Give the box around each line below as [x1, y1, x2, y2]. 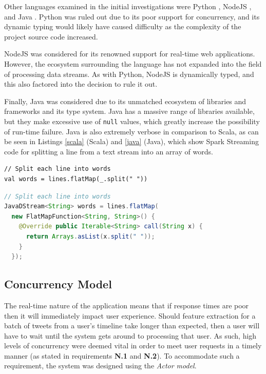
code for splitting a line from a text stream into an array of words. [4, 146, 213, 156]
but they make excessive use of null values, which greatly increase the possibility [4, 115, 260, 126]
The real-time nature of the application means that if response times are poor [4, 300, 249, 310]
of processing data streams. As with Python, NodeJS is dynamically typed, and [4, 68, 254, 79]
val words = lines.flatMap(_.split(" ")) [4, 175, 148, 183]
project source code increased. [4, 31, 98, 42]
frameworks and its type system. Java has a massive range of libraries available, [4, 106, 255, 116]
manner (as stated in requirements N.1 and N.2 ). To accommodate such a [4, 350, 240, 361]
